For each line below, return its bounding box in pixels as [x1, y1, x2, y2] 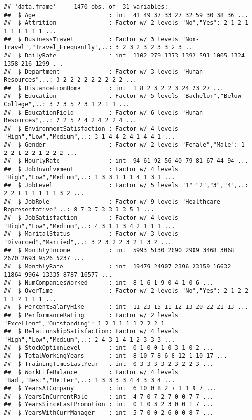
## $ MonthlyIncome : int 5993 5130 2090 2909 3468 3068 [4, 247, 234, 254]
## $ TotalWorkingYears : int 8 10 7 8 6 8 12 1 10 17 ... [4, 352, 228, 360]
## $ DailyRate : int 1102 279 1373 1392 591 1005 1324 [4, 52, 245, 59]
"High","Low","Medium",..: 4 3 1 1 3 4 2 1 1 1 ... [4, 222, 175, 229]
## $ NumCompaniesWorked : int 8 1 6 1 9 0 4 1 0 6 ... [4, 279, 213, 286]
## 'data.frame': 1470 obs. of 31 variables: [4, 3, 168, 10]
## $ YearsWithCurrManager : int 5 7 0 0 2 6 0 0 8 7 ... [4, 409, 213, 416]
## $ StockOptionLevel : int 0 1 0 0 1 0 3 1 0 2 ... [4, 344, 213, 351]
